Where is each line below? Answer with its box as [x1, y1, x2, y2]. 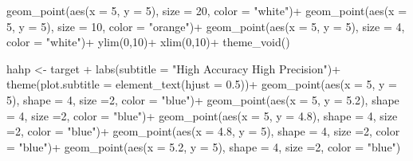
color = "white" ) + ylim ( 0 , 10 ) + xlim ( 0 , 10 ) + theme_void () [6, 33, 290, 50]
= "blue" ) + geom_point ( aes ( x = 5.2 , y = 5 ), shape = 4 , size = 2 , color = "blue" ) [6, 138, 401, 155]
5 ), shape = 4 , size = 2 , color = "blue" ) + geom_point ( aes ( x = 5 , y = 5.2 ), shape [6, 91, 399, 108]
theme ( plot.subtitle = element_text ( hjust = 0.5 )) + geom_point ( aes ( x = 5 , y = [6, 76, 398, 92]
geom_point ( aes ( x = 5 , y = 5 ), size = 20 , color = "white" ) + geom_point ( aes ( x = [6, 2, 407, 18]
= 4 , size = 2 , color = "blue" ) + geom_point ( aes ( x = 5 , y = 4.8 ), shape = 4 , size [6, 107, 398, 124]
